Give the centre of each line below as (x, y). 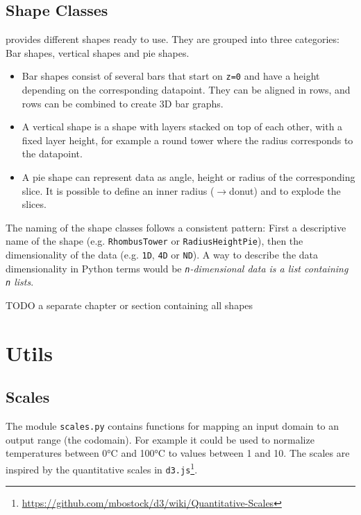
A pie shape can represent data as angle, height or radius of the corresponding (188, 177)
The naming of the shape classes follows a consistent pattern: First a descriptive (176, 227)
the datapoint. (52, 154)
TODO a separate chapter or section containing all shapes (129, 305)
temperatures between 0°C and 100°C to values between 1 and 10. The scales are (178, 453)
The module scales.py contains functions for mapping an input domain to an (173, 426)
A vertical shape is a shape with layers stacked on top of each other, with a (182, 126)
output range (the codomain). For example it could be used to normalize (160, 439)
